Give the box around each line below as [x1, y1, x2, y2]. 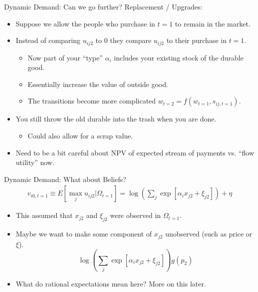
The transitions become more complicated [27, 95, 156, 106]
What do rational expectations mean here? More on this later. [15, 278, 206, 288]
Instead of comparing [15, 35, 81, 45]
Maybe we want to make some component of [15, 228, 152, 239]
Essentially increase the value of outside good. [27, 78, 168, 89]
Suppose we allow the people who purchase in [15, 18, 155, 28]
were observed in [110, 210, 161, 220]
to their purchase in [166, 35, 227, 45]
